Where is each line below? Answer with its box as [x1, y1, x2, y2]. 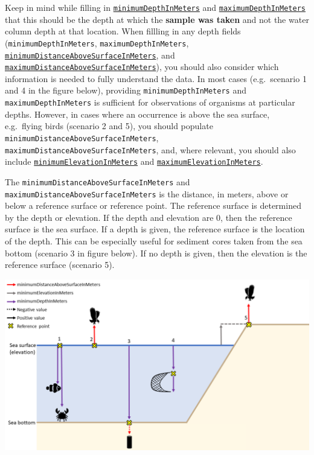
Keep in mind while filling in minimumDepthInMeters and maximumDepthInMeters [5, 1, 306, 13]
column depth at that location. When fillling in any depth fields [5, 25, 241, 37]
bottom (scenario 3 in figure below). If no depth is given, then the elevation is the [5, 246, 307, 259]
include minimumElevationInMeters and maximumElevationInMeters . [5, 155, 263, 168]
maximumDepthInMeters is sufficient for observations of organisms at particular [5, 96, 295, 109]
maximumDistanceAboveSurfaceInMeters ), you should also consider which [5, 60, 279, 73]
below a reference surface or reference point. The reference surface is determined [5, 199, 301, 212]
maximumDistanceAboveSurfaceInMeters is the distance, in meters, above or [5, 187, 289, 200]
